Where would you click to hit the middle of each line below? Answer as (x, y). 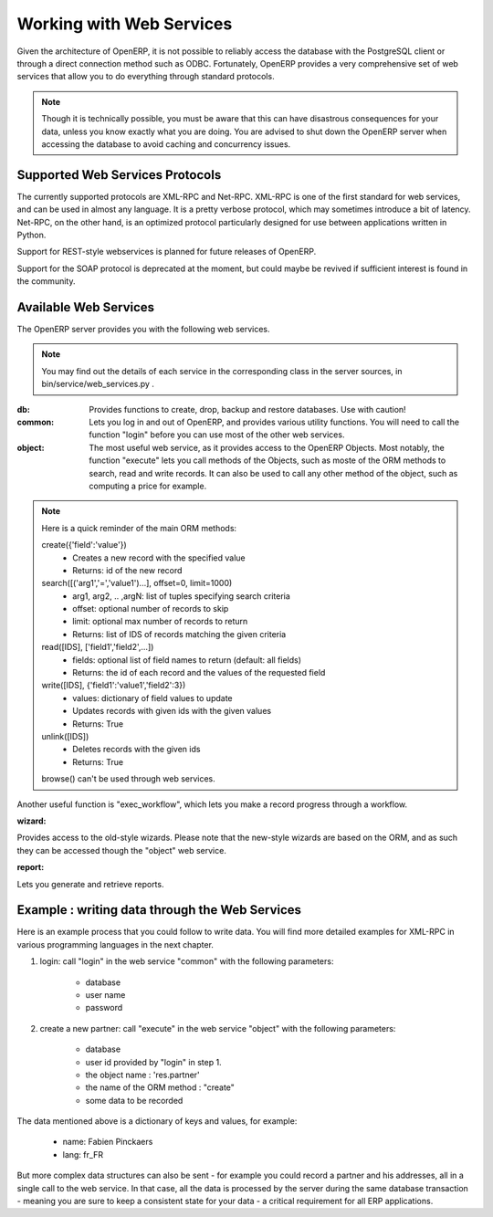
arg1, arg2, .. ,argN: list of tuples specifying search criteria (182, 596)
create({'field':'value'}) (84, 545)
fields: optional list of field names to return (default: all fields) (187, 660)
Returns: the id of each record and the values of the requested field (199, 673)
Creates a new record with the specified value (159, 558)
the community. (46, 281)
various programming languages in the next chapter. (115, 944)
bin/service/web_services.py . (98, 384)
